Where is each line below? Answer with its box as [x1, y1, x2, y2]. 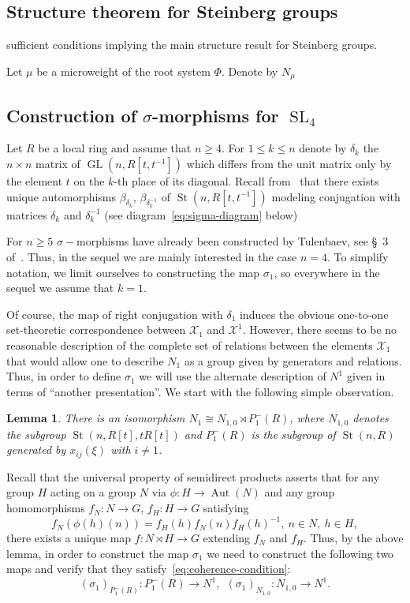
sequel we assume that [6, 279, 114, 296]
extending [203, 530, 251, 546]
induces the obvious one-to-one [239, 305, 389, 322]
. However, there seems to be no [242, 321, 397, 338]
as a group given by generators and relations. [184, 352, 402, 369]
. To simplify [326, 249, 389, 265]
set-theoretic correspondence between [6, 321, 186, 338]
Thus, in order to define [6, 368, 121, 384]
